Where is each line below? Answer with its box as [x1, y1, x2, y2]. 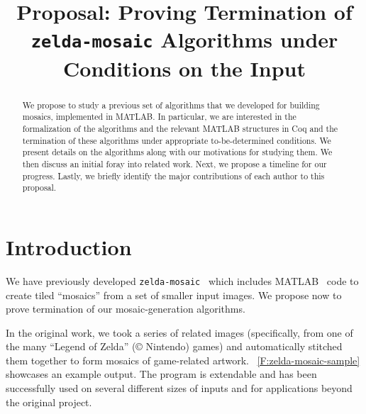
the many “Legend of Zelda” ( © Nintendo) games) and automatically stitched [6, 339, 343, 354]
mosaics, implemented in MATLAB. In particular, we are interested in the [22, 111, 296, 123]
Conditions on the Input [63, 53, 306, 82]
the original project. [6, 394, 92, 409]
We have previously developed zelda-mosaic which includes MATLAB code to [6, 273, 359, 288]
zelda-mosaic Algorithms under [30, 25, 338, 54]
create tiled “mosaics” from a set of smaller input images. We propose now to [6, 287, 342, 302]
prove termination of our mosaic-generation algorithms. [6, 301, 245, 316]
